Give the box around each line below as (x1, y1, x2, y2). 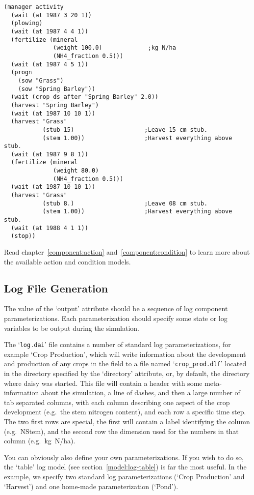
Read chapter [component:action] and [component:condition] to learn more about (4, 247, 250, 257)
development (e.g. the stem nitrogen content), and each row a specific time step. (4, 407, 246, 417)
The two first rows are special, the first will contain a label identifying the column (4, 416, 250, 427)
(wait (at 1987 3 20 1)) (11, 11, 92, 19)
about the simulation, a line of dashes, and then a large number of (41, 387, 240, 398)
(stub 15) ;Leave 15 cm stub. (42, 126, 208, 133)
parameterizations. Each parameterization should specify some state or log (4, 313, 228, 323)
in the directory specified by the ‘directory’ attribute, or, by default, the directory (4, 368, 250, 379)
